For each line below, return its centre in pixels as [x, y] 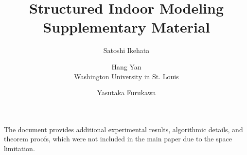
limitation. [19, 148]
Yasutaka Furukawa [126, 93]
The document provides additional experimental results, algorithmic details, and [123, 129]
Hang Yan [126, 66]
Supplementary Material [126, 27]
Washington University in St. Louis [126, 76]
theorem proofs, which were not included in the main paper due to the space [118, 139]
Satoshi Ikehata [126, 50]
